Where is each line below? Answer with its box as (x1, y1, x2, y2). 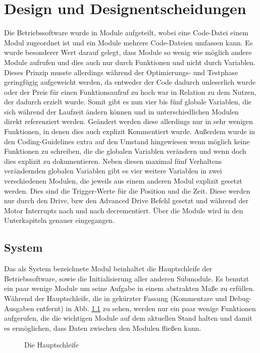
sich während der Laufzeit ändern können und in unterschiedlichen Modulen (4, 106, 239, 116)
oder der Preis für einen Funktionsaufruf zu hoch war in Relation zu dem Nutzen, (4, 86, 256, 97)
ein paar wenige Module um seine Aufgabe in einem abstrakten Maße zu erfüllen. (4, 283, 255, 293)
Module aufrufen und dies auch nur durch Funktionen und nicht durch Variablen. (4, 56, 255, 67)
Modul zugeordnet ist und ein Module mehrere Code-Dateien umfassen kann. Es (4, 37, 253, 47)
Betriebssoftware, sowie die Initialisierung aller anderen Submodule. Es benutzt (4, 273, 249, 283)
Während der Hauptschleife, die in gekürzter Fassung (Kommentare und (4, 292, 227, 303)
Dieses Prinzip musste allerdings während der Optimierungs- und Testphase (4, 67, 238, 77)
